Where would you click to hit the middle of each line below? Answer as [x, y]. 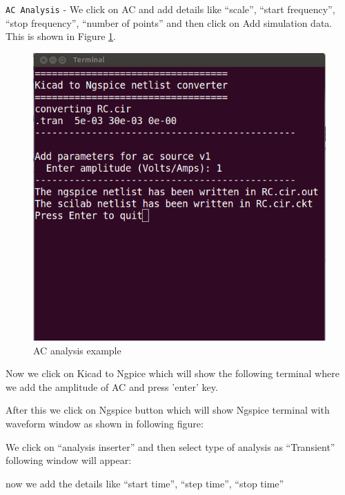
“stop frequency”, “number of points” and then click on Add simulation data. [169, 22]
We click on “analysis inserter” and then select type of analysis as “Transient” [170, 446]
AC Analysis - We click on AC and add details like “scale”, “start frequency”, [170, 9]
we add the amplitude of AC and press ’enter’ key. [112, 386]
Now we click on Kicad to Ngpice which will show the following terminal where [172, 373]
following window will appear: [69, 460]
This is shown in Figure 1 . [61, 36]
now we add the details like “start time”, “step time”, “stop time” [145, 483]
